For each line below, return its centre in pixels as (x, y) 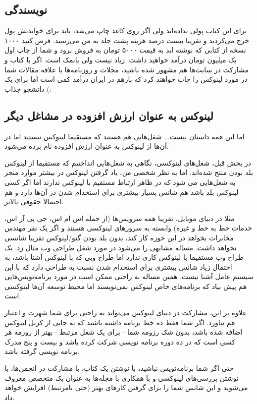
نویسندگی (26, 10)
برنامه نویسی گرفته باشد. (42, 351)
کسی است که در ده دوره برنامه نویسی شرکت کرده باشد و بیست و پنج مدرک (120, 341)
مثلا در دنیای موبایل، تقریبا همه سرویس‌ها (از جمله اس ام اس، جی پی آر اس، (120, 218)
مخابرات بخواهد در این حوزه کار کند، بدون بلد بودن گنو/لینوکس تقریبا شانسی (119, 237)
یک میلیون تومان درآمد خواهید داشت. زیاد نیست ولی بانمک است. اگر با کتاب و (121, 59)
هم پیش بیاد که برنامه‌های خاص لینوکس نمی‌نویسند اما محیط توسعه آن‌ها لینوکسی (126, 286)
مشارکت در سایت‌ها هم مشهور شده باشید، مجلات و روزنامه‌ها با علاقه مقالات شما (127, 69)
